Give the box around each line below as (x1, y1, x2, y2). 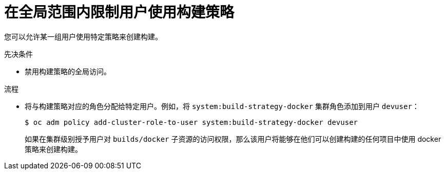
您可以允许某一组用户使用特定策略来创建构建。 (4, 32, 162, 41)
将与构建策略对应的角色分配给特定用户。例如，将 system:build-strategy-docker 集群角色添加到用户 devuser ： (25, 101, 419, 111)
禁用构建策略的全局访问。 (25, 67, 111, 76)
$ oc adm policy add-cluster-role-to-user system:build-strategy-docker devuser (25, 118, 358, 126)
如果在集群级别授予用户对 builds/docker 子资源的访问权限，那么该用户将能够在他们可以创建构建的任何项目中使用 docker (25, 134, 441, 143)
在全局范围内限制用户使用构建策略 (4, 4, 235, 21)
